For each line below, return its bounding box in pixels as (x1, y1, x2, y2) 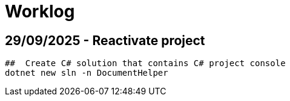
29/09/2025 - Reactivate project (5, 32, 205, 48)
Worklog (5, 1, 75, 22)
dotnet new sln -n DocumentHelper (5, 68, 168, 78)
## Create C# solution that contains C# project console (5, 58, 286, 69)
